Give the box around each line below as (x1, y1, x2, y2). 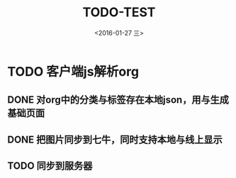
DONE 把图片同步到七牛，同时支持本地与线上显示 (7, 133, 223, 145)
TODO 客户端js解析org (7, 63, 140, 79)
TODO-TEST (82, 4, 156, 21)
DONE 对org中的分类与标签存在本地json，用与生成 (7, 94, 229, 106)
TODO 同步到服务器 (7, 160, 93, 172)
